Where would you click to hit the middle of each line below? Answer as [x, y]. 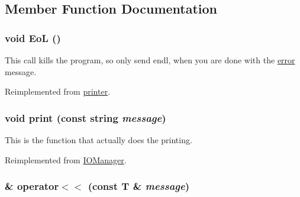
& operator [32, 186]
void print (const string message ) [86, 117]
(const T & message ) [139, 186]
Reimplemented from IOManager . [66, 159]
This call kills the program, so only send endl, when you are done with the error [150, 60]
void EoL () [33, 38]
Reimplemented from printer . [58, 91]
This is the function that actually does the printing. [99, 140]
